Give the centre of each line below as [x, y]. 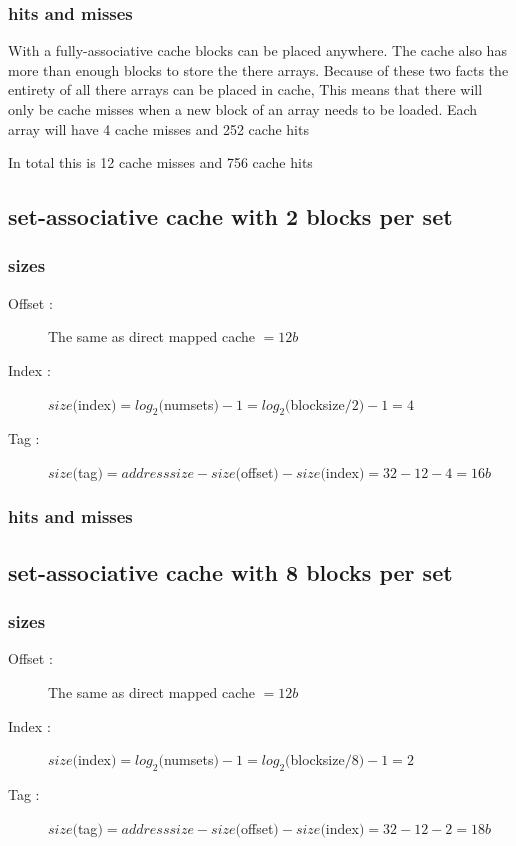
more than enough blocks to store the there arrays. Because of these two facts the [258, 69]
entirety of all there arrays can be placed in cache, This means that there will [245, 89]
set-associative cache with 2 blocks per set [230, 216]
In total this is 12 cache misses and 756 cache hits [160, 162]
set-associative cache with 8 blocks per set [230, 571]
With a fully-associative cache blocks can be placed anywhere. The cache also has [257, 50]
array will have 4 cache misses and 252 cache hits [158, 128]
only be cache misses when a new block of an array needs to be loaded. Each [243, 109]
